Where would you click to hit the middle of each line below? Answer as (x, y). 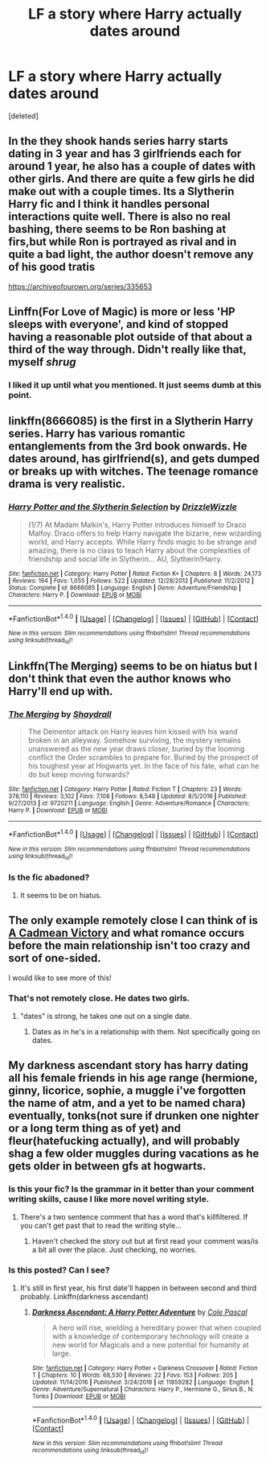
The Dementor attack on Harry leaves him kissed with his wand (133, 732)
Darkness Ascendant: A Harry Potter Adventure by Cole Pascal (139, 1312)
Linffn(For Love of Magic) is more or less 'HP (122, 312)
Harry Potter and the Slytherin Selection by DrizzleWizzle (123, 507)
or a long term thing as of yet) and (95, 1129)
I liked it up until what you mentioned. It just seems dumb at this (135, 385)
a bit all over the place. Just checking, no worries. (115, 1249)
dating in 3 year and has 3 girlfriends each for (125, 154)
